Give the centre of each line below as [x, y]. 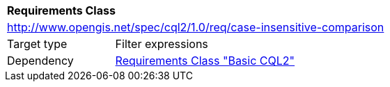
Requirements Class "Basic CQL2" [205, 61]
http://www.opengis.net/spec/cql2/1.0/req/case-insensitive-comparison [196, 27]
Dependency [40, 61]
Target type [37, 44]
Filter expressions [162, 44]
